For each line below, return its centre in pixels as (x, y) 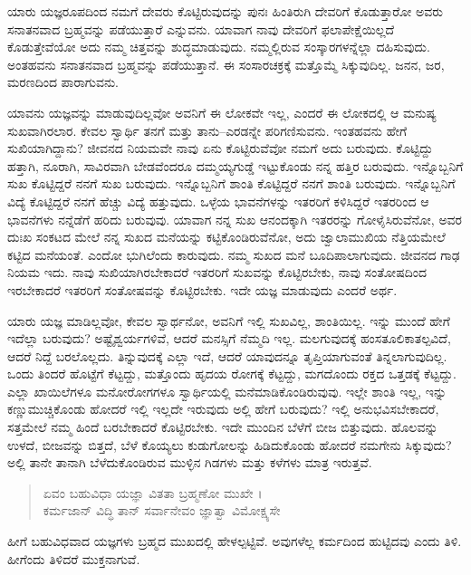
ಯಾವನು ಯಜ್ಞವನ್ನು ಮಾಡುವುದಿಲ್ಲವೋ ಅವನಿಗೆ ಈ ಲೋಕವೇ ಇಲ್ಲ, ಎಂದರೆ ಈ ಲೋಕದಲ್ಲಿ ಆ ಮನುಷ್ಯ (222, 112)
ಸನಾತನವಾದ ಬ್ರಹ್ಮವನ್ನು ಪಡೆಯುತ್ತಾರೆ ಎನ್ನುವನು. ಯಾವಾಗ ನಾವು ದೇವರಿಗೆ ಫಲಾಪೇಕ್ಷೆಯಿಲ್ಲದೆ (201, 29)
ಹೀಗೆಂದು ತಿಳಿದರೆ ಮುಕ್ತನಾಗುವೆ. (74, 558)
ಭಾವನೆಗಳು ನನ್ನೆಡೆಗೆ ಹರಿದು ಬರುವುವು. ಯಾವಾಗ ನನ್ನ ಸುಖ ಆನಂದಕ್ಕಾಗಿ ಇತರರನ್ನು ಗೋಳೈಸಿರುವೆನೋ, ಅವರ (235, 219)
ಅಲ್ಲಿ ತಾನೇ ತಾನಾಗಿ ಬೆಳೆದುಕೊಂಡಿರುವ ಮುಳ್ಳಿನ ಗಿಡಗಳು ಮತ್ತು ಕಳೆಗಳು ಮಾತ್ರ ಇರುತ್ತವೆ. (190, 462)
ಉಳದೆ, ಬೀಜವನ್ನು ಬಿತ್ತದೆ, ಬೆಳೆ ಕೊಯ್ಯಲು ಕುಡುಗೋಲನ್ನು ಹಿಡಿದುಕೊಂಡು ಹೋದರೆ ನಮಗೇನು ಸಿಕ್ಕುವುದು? (230, 444)
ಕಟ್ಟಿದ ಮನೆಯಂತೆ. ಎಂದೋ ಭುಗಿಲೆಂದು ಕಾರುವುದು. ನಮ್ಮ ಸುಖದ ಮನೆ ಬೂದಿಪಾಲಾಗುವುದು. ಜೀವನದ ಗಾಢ (234, 254)
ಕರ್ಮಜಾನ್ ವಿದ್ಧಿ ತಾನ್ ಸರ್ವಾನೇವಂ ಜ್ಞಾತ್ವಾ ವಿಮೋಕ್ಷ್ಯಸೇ (162, 510)
